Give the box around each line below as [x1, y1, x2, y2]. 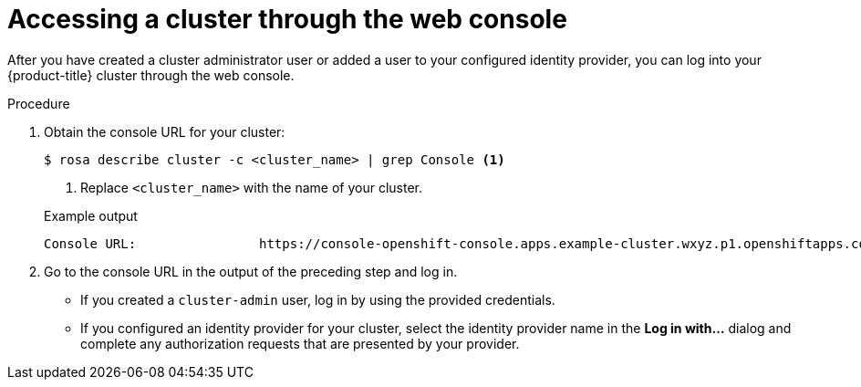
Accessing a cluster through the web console [7, 4, 567, 35]
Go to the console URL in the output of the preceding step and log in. [44, 263, 458, 279]
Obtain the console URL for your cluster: [44, 123, 285, 140]
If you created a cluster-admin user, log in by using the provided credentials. [80, 291, 555, 308]
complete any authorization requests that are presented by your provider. [80, 335, 520, 351]
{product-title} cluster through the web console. [7, 67, 295, 83]
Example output [44, 207, 138, 224]
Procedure [7, 95, 70, 111]
